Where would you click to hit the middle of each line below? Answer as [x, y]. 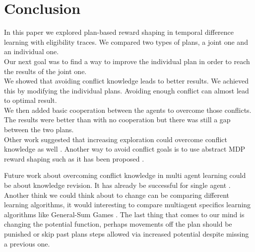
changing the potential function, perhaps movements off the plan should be [118, 224]
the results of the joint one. [45, 71]
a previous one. [27, 243]
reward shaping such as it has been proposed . [74, 158]
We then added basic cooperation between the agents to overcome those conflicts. [128, 110]
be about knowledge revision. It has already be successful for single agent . [117, 185]
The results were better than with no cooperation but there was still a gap [117, 120]
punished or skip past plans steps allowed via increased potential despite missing [127, 234]
